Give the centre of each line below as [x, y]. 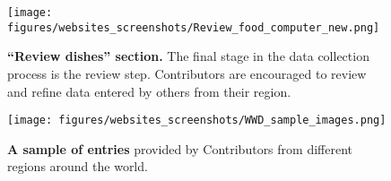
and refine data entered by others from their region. [149, 91]
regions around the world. [78, 166]
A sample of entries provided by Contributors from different [180, 148]
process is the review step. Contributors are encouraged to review [187, 73]
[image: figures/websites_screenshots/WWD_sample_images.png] [197, 121]
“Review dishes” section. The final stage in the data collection [188, 56]
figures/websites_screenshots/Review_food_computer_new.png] [194, 27]
